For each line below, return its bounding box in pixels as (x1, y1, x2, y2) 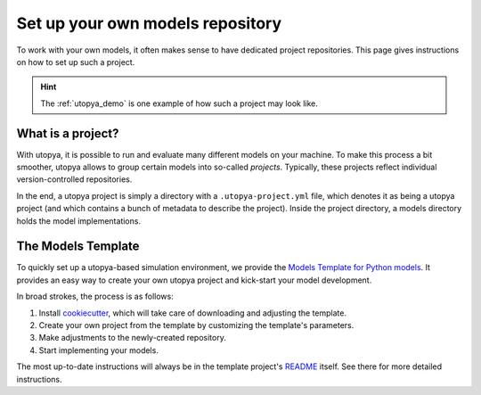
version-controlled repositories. (16, 174, 133, 185)
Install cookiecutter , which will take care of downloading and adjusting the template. (38, 308, 347, 318)
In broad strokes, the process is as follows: (16, 291, 174, 302)
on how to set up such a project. (16, 56, 135, 67)
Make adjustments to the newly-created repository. (38, 333, 226, 343)
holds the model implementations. (16, 215, 142, 226)
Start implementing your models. (38, 344, 159, 356)
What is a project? (16, 126, 119, 141)
